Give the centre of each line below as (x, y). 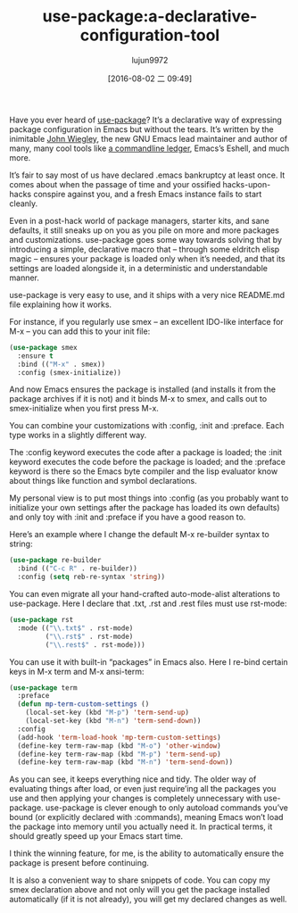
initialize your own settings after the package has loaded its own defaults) (145, 508)
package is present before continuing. (79, 863)
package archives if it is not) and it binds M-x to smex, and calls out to (138, 399)
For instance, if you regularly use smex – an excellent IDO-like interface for (146, 321)
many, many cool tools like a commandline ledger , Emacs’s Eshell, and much (149, 148)
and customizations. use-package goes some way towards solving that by (146, 239)
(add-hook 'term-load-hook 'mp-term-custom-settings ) (119, 737)
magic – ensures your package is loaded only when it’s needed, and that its (147, 258)
